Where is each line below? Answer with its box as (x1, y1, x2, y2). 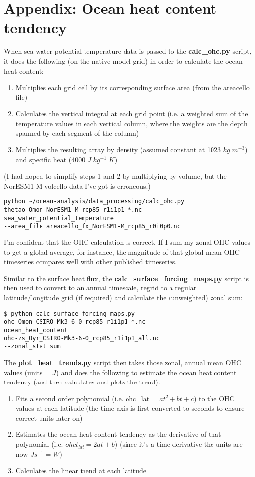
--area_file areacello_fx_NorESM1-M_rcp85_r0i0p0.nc (4, 223, 181, 230)
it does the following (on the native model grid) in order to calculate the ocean (4, 55, 243, 66)
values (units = (4, 367, 50, 377)
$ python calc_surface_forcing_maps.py (4, 310, 135, 317)
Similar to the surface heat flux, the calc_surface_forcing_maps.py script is (4, 273, 249, 283)
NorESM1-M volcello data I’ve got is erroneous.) (4, 180, 151, 191)
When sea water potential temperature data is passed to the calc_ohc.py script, (4, 46, 252, 56)
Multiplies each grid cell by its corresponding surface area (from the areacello (15, 82, 250, 93)
